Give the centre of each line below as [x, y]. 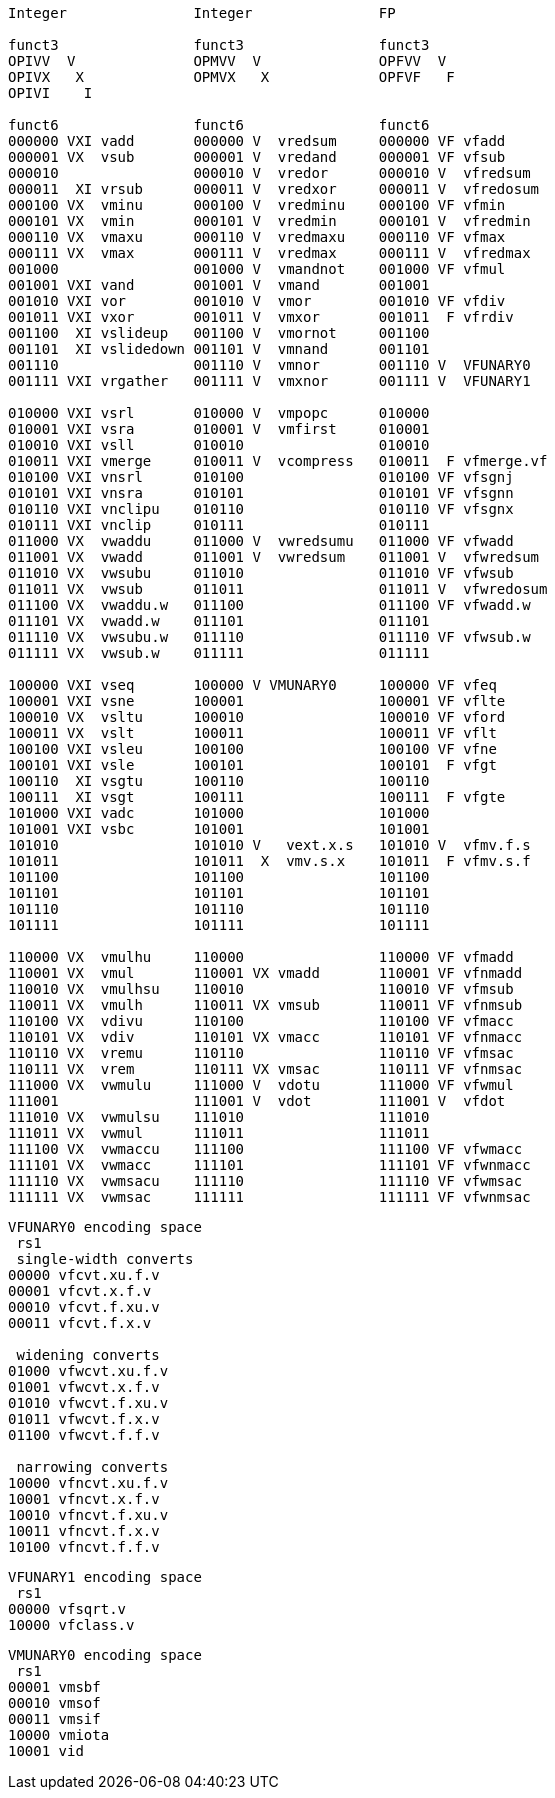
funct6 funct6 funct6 [219, 125]
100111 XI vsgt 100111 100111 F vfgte [257, 797]
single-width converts [105, 1259]
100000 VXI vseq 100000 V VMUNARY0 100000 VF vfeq [252, 685]
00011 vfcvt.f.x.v [80, 1323]
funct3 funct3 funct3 [219, 45]
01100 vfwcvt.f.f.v [84, 1435]
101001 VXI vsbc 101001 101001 [219, 829]
